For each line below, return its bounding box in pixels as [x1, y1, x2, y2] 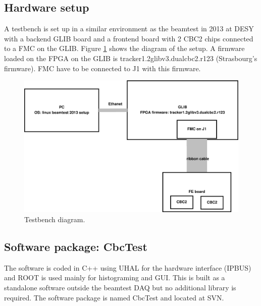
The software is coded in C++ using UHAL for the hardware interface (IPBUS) [4, 262, 251, 273]
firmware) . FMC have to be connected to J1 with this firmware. [4, 63, 201, 73]
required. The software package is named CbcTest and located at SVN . [4, 292, 224, 302]
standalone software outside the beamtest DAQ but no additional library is [4, 282, 236, 293]
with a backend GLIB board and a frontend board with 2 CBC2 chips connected [4, 33, 253, 43]
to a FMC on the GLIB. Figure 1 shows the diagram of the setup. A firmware [4, 43, 245, 54]
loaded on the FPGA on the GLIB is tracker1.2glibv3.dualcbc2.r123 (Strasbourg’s [4, 53, 257, 63]
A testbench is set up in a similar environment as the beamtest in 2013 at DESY [4, 23, 254, 34]
